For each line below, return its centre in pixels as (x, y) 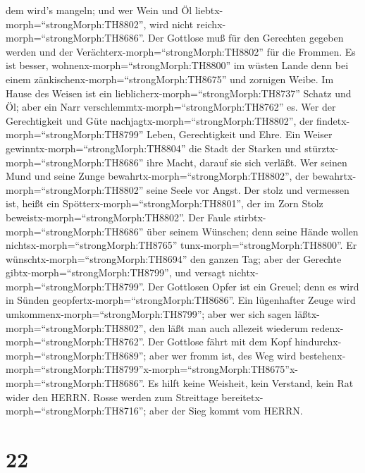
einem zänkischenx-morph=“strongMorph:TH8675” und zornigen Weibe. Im (170, 79)
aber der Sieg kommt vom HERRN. (226, 411)
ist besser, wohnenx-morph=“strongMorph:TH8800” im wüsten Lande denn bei (177, 65)
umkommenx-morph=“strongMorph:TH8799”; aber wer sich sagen (149, 314)
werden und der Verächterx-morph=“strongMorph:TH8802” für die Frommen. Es (181, 51)
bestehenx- (323, 355)
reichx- (211, 24)
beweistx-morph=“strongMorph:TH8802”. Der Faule (118, 217)
